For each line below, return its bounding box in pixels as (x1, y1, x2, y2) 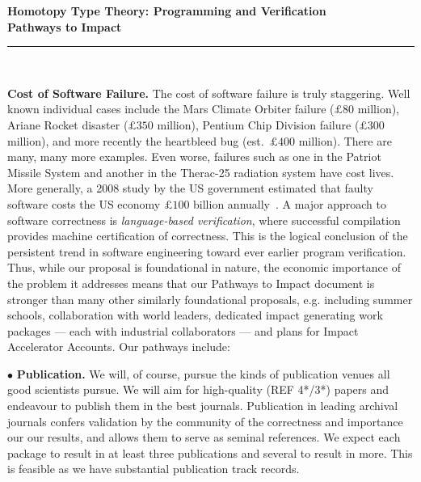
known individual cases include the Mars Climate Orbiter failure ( (7, 100, 335, 117)
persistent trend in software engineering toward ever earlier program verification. (7, 243, 406, 260)
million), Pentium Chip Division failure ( (157, 116, 360, 133)
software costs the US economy (7, 195, 161, 212)
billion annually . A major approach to (193, 195, 386, 212)
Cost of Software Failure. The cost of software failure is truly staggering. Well (7, 84, 410, 101)
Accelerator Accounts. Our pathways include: (7, 338, 230, 355)
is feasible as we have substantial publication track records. (7, 460, 300, 477)
